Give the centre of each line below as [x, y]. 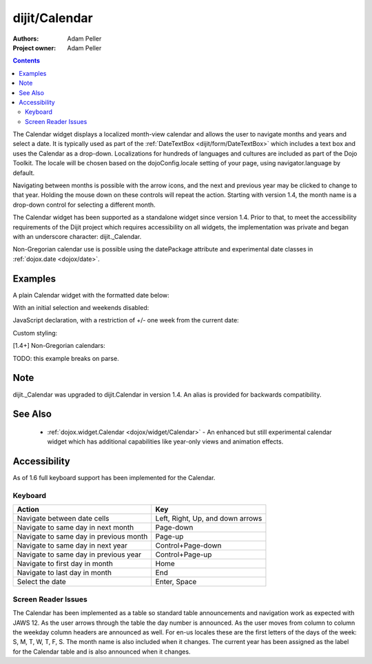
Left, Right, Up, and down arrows [209, 519]
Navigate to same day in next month [75, 528]
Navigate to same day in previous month [82, 537]
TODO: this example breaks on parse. [66, 358]
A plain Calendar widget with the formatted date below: [91, 295]
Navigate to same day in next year [72, 546]
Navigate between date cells [63, 519]
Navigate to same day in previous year [79, 554]
